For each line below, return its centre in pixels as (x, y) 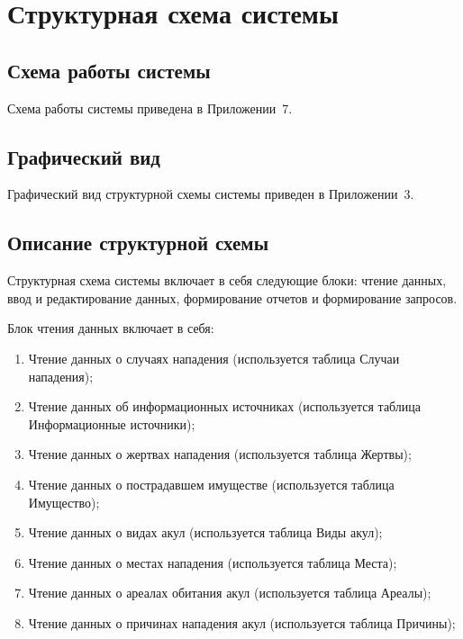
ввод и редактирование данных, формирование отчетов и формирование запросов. (232, 297)
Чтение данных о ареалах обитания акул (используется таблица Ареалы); (230, 593)
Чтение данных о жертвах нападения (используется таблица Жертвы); (220, 454)
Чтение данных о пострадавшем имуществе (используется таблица (211, 484)
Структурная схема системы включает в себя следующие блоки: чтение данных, (227, 280)
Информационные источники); (112, 423)
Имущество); (64, 502)
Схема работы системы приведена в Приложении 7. (150, 108)
